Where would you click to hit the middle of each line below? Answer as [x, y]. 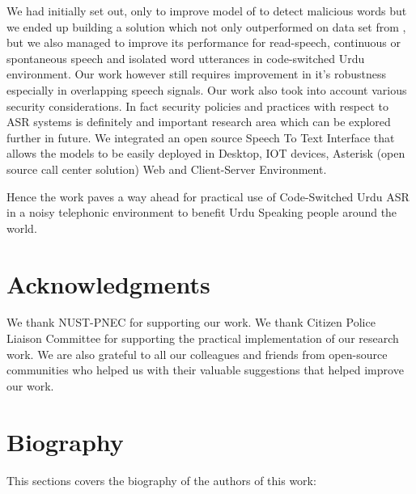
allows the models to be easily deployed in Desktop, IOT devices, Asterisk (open [206, 153]
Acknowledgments [108, 283]
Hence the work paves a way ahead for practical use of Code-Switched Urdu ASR [208, 196]
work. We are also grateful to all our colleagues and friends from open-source [197, 354]
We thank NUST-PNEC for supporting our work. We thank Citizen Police [191, 322]
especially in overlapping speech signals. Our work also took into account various [207, 89]
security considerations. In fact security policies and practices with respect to [198, 106]
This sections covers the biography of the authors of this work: [161, 480]
